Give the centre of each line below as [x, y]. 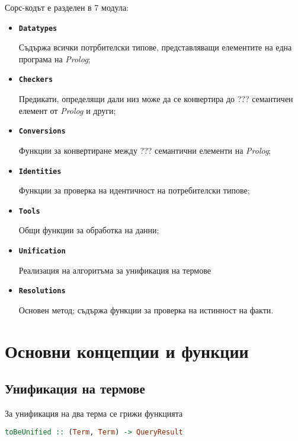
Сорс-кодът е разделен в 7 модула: [67, 7]
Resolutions [42, 291]
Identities [40, 171]
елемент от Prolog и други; [67, 110]
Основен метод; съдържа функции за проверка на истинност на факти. [146, 310]
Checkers [36, 80]
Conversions [42, 131]
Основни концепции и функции [127, 350]
